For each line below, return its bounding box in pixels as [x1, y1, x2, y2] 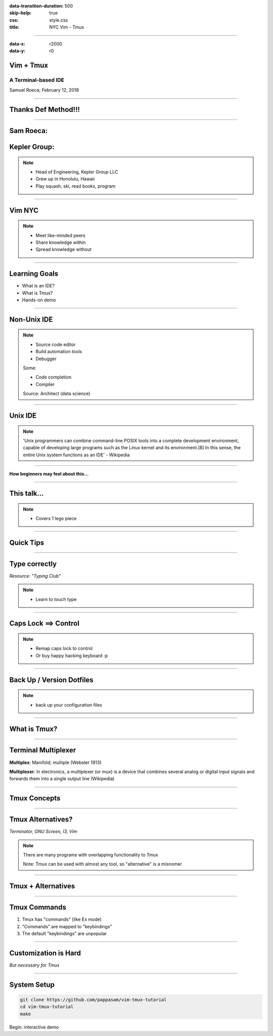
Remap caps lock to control [35, 645, 93, 652]
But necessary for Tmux [9, 962, 60, 968]
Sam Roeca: [9, 126, 48, 135]
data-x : [9, 40, 25, 47]
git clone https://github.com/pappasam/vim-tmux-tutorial [20, 997, 167, 1003]
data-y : [9, 48, 25, 54]
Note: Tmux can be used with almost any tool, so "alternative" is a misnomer [23, 861, 182, 867]
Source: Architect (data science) [23, 391, 90, 397]
